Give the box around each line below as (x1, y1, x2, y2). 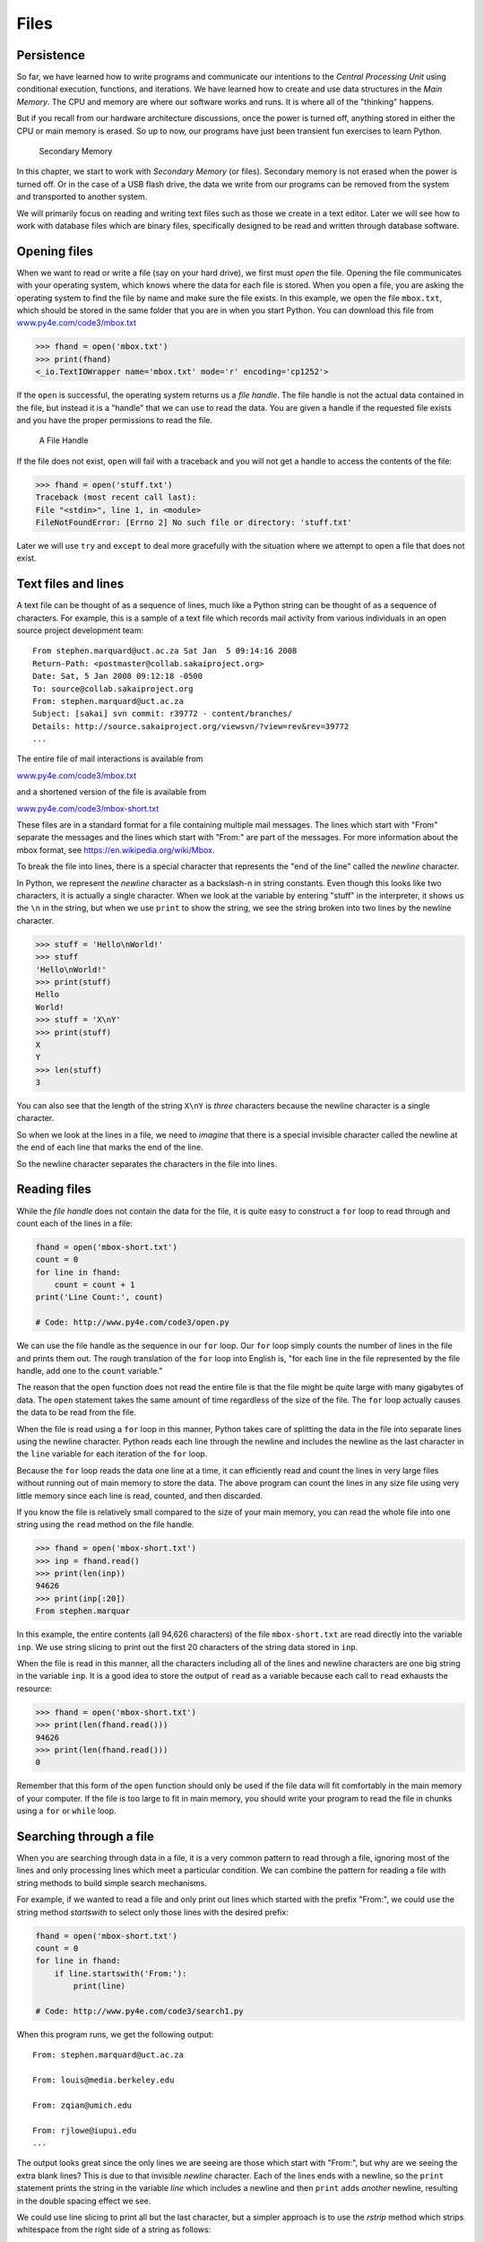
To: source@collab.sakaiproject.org (32, 683, 194, 694)
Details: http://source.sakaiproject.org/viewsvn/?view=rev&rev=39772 (32, 721, 350, 731)
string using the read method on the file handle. (16, 1519, 194, 1530)
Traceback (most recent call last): (35, 492, 197, 502)
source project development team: (16, 624, 143, 636)
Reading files (16, 1182, 91, 1197)
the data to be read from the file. (16, 1407, 136, 1418)
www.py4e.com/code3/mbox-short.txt (16, 803, 160, 813)
